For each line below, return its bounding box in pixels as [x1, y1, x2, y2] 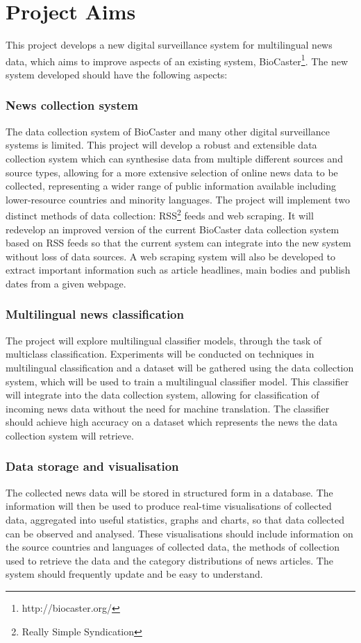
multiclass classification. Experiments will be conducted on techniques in [6, 346, 314, 361]
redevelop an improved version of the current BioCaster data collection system [6, 222, 339, 236]
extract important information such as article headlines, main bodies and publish [6, 262, 351, 277]
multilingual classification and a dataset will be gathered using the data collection [6, 360, 354, 374]
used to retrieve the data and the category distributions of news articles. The [6, 553, 333, 567]
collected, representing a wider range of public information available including [6, 178, 336, 193]
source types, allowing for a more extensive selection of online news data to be [6, 165, 338, 179]
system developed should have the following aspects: [6, 67, 228, 81]
